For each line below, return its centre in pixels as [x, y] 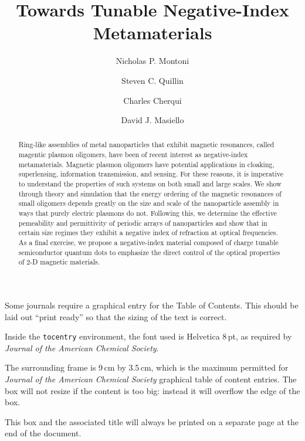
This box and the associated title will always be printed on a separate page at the [152, 421]
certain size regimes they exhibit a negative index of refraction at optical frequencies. [148, 233]
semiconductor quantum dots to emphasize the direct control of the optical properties [149, 252]
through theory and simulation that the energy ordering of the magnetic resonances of [150, 193]
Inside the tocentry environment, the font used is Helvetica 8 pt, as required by [148, 336]
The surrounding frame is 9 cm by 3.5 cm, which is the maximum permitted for [147, 367]
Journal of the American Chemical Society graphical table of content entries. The [151, 379]
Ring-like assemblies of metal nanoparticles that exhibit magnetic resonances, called [146, 145]
